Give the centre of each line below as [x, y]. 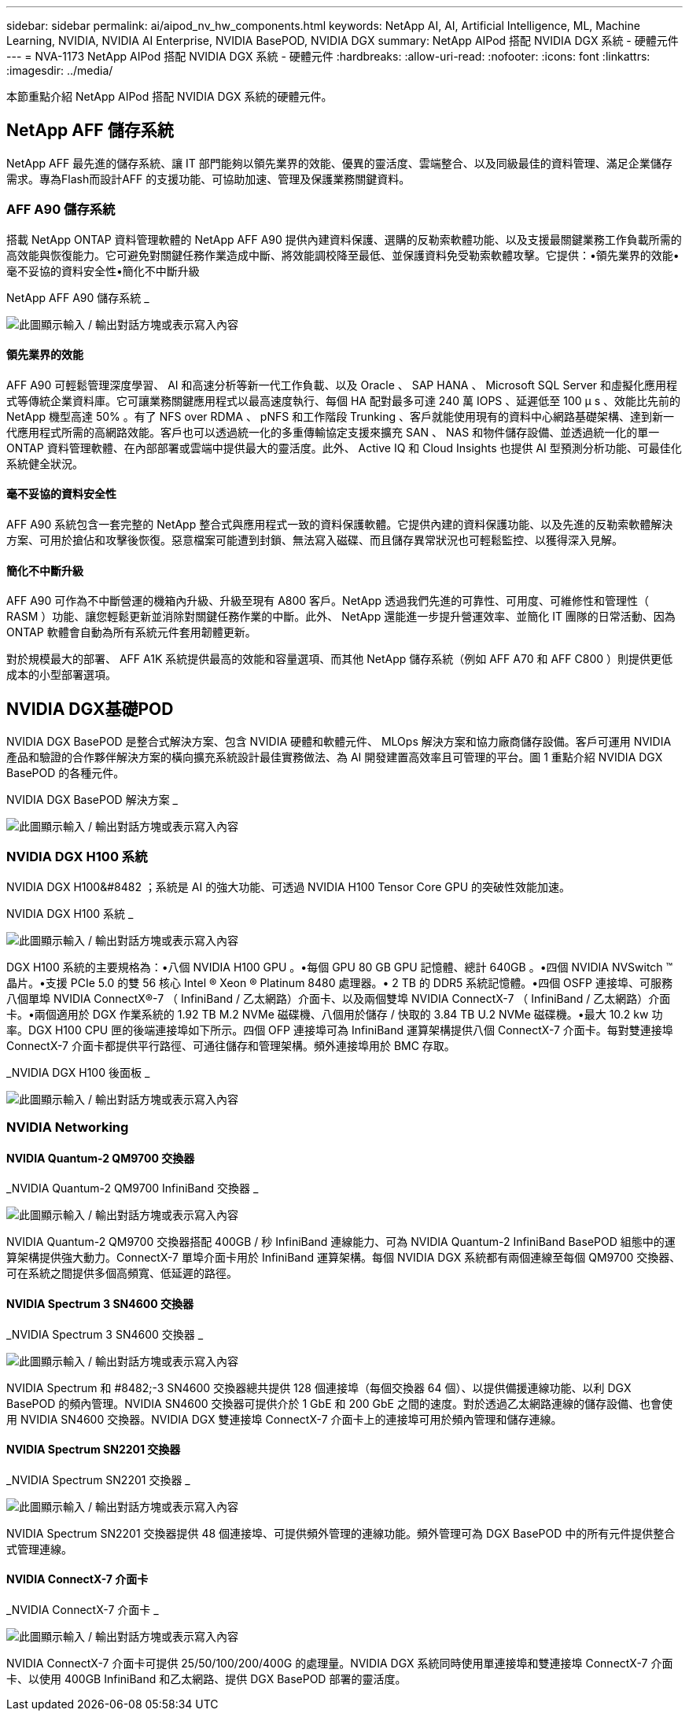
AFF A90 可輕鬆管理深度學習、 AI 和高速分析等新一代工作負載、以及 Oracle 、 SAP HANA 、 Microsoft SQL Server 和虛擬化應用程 [342, 385]
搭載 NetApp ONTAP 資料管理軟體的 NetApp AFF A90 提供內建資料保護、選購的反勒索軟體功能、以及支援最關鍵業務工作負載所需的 [344, 239]
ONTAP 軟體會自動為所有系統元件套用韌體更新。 [131, 632]
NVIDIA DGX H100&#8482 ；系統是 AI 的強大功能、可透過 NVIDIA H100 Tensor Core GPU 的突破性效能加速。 [289, 886]
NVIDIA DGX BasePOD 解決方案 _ [92, 800]
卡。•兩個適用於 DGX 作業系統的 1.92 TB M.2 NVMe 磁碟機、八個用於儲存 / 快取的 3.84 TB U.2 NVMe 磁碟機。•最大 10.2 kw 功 [335, 1014]
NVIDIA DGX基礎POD [90, 709]
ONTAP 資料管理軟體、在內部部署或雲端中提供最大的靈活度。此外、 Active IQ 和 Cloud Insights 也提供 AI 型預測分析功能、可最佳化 [344, 448]
